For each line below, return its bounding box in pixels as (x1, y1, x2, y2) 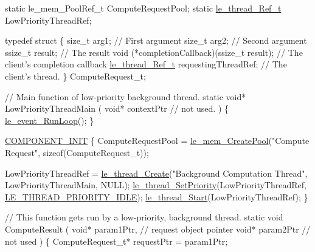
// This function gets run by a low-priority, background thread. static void (5, 211, 283, 223)
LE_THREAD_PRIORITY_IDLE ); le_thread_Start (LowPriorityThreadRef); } (5, 190, 308, 203)
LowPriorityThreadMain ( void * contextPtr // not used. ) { (5, 102, 229, 115)
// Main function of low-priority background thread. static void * (5, 90, 246, 103)
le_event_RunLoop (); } (5, 114, 94, 126)
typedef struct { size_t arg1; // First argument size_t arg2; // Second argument (5, 34, 307, 47)
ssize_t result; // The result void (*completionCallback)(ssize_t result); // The (5, 46, 303, 58)
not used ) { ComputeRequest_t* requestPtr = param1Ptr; (5, 234, 228, 247)
